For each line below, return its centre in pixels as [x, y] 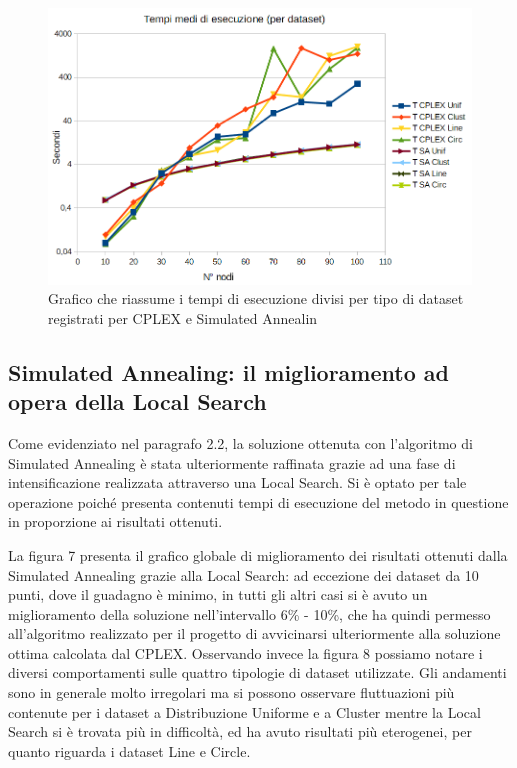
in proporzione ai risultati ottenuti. [115, 521]
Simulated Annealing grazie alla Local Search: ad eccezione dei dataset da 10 [243, 574]
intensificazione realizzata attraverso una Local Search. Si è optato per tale [237, 482]
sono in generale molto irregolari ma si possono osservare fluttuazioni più [231, 692]
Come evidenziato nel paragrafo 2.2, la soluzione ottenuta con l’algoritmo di [240, 442]
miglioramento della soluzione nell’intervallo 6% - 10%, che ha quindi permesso [249, 613]
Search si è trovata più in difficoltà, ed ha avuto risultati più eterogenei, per [240, 731]
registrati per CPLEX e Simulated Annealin [183, 317]
